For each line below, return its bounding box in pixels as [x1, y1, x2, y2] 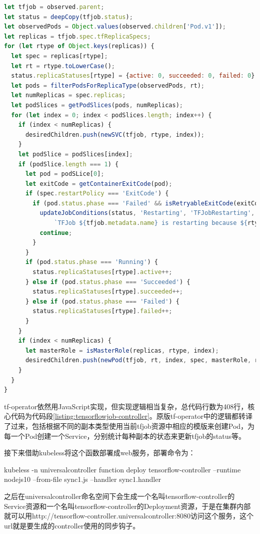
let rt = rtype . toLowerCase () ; [11, 62, 115, 70]
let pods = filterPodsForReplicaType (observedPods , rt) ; [11, 82, 204, 89]
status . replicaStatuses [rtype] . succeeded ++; [32, 288, 183, 296]
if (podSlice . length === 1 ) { [18, 160, 119, 168]
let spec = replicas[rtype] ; [11, 52, 108, 60]
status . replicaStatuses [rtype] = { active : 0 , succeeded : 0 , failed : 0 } [11, 72, 255, 80]
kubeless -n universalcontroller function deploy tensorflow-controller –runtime [4, 464, 241, 474]
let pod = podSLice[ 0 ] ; [25, 170, 104, 178]
